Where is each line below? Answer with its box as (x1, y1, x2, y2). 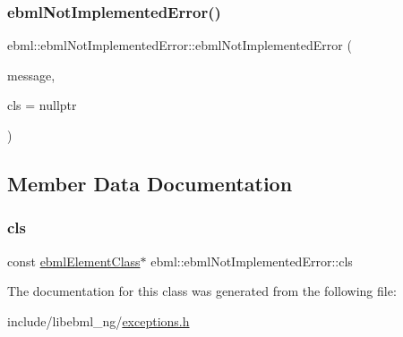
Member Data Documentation (7, 169, 293, 197)
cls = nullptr (7, 96, 77, 114)
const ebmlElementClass (7, 251, 141, 270)
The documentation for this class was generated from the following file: (7, 282, 397, 300)
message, (7, 65, 56, 84)
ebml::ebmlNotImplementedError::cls (150, 251, 353, 270)
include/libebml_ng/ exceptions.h (7, 311, 190, 330)
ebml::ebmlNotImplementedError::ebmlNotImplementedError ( (7, 36, 352, 55)
